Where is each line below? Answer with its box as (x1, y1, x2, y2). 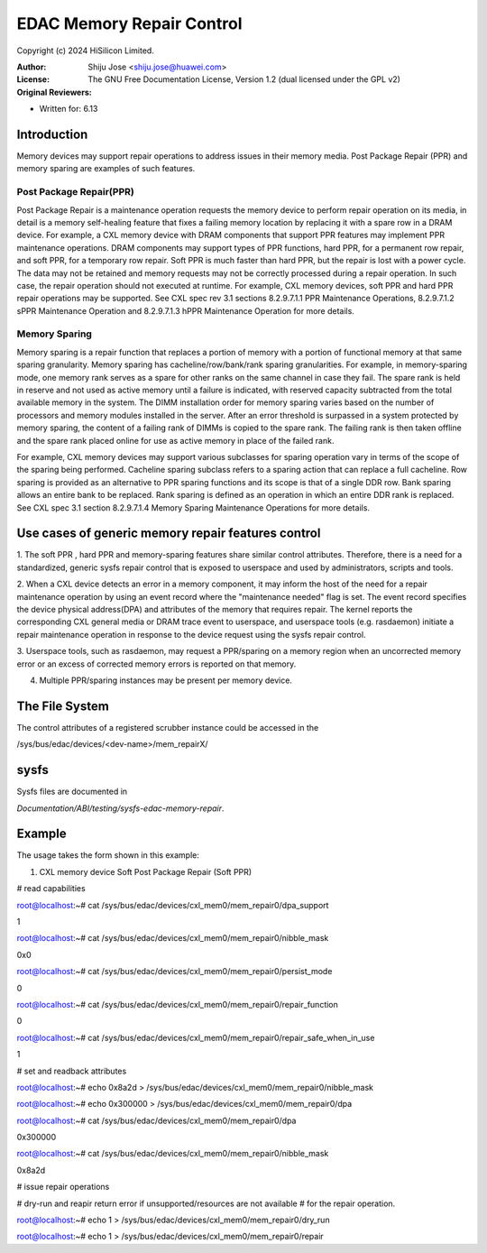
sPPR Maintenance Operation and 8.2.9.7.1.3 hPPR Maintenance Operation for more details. (16, 305, 355, 316)
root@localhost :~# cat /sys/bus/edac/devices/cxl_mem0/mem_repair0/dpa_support (16, 899, 329, 910)
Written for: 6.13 (39, 104, 98, 115)
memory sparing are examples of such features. (16, 163, 196, 174)
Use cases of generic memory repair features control (16, 526, 321, 541)
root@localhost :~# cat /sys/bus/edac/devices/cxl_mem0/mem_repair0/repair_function (16, 999, 338, 1009)
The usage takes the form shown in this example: (16, 850, 200, 861)
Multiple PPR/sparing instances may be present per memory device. (39, 675, 293, 686)
